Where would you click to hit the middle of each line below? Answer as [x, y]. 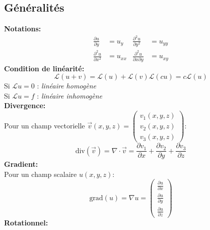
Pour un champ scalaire [41, 174]
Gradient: [21, 164]
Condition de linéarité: [44, 68]
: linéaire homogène [66, 86]
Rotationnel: [26, 223]
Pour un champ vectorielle [45, 126]
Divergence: [25, 105]
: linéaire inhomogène [70, 95]
